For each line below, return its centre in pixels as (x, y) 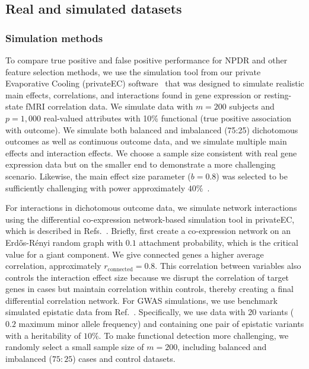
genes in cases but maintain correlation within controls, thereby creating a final (149, 289)
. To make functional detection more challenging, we (194, 335)
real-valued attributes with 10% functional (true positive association (167, 118)
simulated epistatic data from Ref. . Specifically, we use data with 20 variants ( (150, 312)
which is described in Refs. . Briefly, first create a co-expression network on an (148, 231)
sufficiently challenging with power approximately (95, 187)
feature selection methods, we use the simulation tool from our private (133, 71)
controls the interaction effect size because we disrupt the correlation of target (147, 277)
